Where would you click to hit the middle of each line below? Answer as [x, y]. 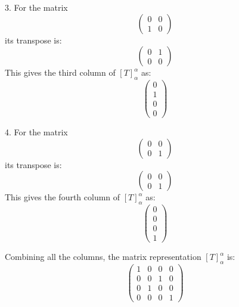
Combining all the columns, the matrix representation [103, 257]
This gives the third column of [60, 72]
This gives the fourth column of [63, 197]
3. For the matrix [36, 7]
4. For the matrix [36, 132]
